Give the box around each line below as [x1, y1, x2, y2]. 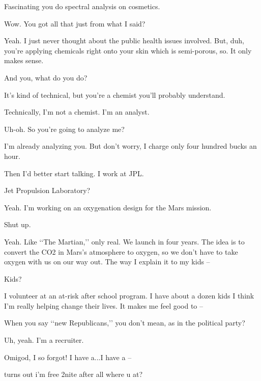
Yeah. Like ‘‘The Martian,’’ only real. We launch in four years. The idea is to [4, 236, 245, 247]
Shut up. [4, 219, 31, 230]
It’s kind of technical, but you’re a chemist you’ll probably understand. [4, 89, 225, 100]
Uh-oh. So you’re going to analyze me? [4, 123, 125, 134]
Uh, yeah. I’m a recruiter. [4, 335, 84, 345]
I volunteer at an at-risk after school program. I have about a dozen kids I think [4, 290, 254, 301]
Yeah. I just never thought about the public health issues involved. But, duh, [4, 35, 244, 46]
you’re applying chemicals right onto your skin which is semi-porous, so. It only [4, 45, 252, 56]
